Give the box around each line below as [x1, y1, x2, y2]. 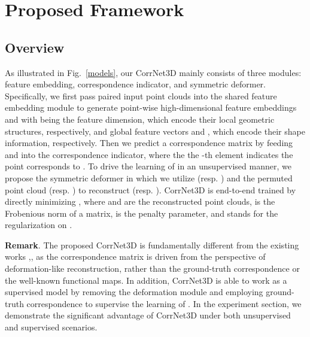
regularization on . [5, 218, 72, 231]
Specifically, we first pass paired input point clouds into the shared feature [5, 89, 277, 102]
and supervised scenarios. [5, 321, 98, 333]
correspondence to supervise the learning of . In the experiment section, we [26, 297, 302, 309]
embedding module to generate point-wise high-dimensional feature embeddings [5, 101, 297, 114]
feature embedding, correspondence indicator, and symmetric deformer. [5, 78, 266, 90]
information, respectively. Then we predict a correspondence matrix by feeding [5, 136, 293, 149]
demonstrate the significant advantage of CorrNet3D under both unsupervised [5, 309, 291, 321]
